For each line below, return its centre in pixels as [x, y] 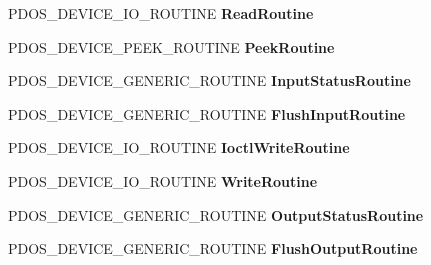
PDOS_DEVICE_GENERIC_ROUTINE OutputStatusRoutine [216, 214]
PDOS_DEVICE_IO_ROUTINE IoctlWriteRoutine [179, 147]
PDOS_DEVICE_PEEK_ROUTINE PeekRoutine [171, 46]
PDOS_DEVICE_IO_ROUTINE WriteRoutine [163, 180]
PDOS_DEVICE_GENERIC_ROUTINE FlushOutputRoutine [213, 248]
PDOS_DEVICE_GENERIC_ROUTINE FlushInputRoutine [207, 113]
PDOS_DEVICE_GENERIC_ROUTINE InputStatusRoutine [209, 80]
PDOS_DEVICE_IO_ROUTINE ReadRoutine [161, 13]
